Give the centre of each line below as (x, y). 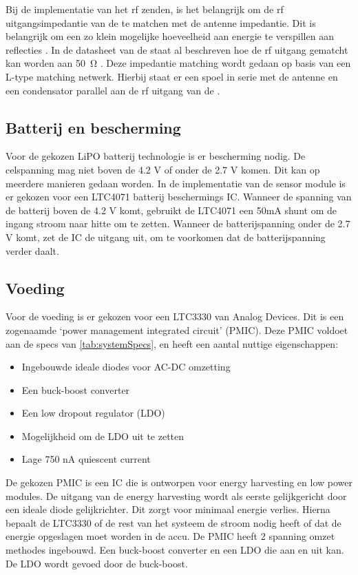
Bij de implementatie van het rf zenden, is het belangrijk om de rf (145, 9)
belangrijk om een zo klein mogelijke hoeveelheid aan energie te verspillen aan (170, 36)
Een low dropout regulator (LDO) (93, 413)
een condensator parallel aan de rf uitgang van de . (113, 90)
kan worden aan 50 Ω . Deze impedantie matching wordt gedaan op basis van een (178, 63)
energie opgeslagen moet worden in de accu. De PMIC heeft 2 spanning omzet (170, 536)
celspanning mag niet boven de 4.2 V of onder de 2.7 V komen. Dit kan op (163, 169)
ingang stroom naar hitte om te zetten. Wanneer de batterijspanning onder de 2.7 (178, 223)
